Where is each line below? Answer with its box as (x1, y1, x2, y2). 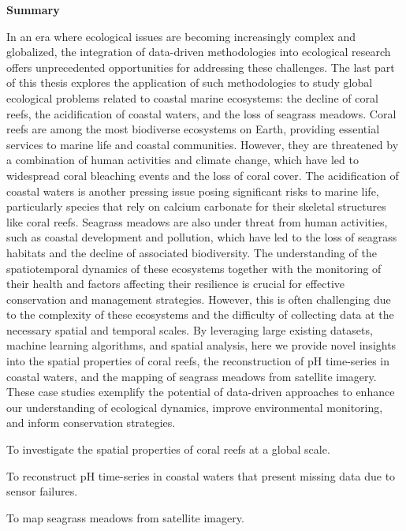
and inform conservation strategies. (6, 414, 176, 431)
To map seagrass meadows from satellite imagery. (6, 509, 244, 525)
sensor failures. (6, 483, 78, 499)
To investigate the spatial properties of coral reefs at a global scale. (6, 441, 330, 458)
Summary (6, 2, 60, 17)
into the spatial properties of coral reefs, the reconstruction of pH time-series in (6, 353, 390, 369)
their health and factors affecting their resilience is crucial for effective (6, 275, 345, 292)
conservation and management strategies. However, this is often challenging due (6, 290, 391, 307)
